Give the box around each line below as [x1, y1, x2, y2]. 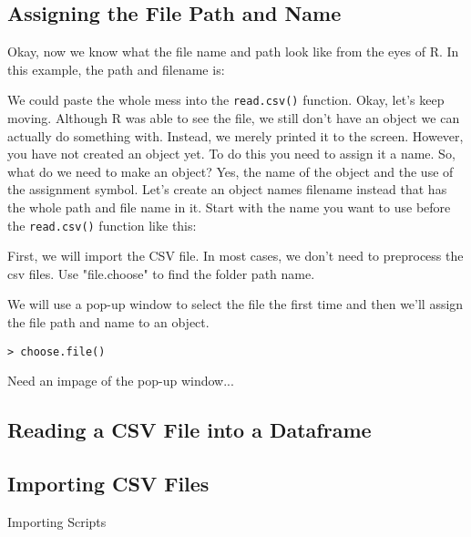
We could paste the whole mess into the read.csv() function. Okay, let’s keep [7, 90, 445, 109]
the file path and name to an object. [7, 313, 210, 332]
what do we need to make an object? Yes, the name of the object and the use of [7, 161, 454, 181]
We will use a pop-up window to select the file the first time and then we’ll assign [7, 294, 464, 314]
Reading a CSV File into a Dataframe [7, 416, 372, 444]
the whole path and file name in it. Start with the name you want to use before [7, 198, 451, 217]
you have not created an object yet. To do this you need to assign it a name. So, [7, 144, 456, 163]
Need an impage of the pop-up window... [7, 371, 234, 390]
